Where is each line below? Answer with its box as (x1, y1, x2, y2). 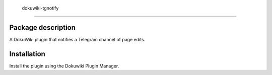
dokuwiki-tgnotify (22, 5, 59, 11)
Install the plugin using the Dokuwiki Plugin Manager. (9, 63, 119, 69)
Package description (9, 23, 76, 32)
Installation (9, 49, 45, 58)
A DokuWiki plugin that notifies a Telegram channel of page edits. (9, 36, 146, 42)
